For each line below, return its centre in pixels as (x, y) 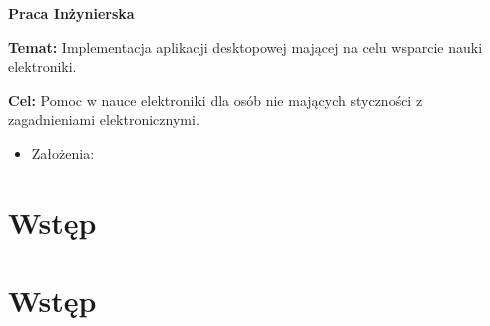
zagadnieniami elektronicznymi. (104, 119)
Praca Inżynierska (71, 13)
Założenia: (63, 152)
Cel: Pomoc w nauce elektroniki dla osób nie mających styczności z (215, 99)
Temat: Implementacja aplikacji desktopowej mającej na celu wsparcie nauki (245, 46)
